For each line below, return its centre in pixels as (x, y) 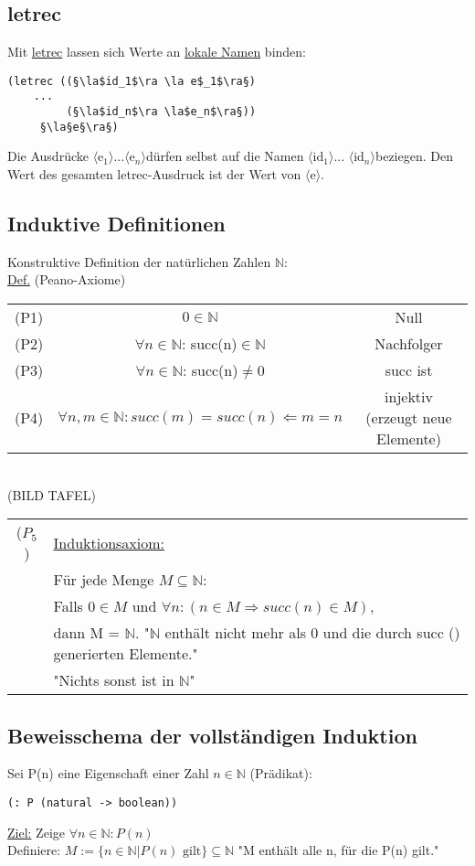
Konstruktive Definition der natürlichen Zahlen (139, 261)
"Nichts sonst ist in (114, 680)
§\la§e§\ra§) (79, 127)
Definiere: (34, 850)
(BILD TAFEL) (52, 494)
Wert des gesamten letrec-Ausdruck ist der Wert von (154, 174)
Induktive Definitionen (116, 223)
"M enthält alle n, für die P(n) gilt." (338, 850)
